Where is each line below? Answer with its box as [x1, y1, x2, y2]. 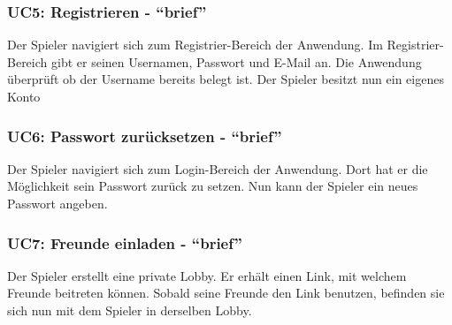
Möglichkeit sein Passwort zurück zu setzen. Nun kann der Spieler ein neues [7, 177, 418, 195]
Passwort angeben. [7, 194, 108, 212]
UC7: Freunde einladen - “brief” [7, 231, 242, 253]
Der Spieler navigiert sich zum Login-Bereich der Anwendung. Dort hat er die [7, 159, 428, 178]
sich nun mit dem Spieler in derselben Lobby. [7, 301, 252, 319]
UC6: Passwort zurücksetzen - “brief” [7, 125, 282, 147]
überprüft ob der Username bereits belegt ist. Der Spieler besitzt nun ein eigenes [7, 70, 444, 88]
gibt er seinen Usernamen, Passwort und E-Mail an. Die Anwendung [50, 52, 422, 71]
